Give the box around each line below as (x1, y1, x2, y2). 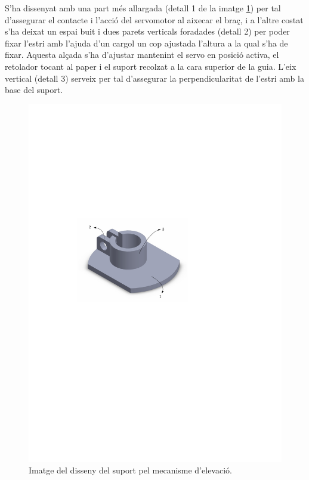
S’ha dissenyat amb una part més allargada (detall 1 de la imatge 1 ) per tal (5, 2, 281, 14)
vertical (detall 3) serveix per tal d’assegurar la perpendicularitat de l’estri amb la (5, 72, 304, 84)
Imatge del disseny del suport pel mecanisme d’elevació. (29, 464, 232, 476)
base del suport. (5, 83, 63, 96)
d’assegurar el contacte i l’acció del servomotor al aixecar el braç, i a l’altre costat (5, 13, 304, 26)
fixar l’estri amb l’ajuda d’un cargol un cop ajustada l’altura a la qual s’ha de (5, 36, 288, 49)
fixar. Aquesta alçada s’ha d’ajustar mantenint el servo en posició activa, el (5, 48, 279, 61)
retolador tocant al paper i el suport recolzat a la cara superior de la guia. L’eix (5, 60, 296, 72)
